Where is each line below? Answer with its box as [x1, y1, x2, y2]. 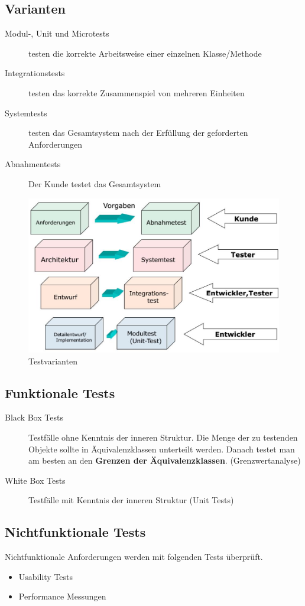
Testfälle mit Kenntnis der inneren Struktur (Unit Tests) [28, 494, 234, 506]
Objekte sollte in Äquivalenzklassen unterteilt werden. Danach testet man [28, 442, 295, 455]
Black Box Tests [5, 411, 63, 423]
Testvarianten [28, 354, 77, 367]
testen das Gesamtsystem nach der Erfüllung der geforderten [28, 126, 248, 139]
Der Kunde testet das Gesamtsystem [28, 177, 161, 190]
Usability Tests [18, 570, 73, 582]
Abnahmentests [5, 158, 61, 170]
